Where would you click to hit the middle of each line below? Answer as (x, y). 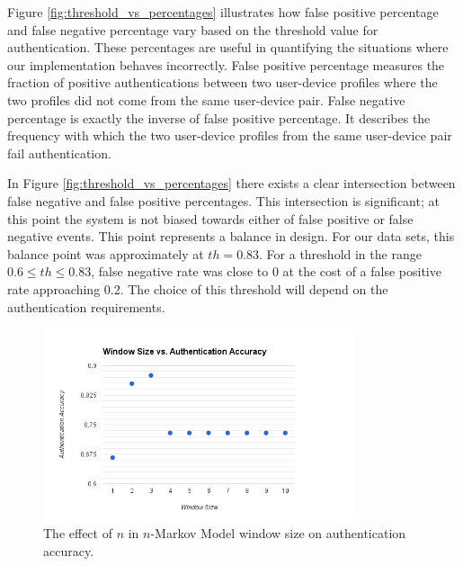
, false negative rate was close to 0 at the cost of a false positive (266, 271)
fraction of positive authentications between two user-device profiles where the (223, 82)
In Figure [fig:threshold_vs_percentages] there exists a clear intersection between (231, 183)
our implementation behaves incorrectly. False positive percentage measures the (226, 64)
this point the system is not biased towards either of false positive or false (210, 218)
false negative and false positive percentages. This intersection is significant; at (223, 200)
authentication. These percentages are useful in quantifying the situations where (228, 47)
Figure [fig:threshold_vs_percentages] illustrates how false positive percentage (223, 12)
